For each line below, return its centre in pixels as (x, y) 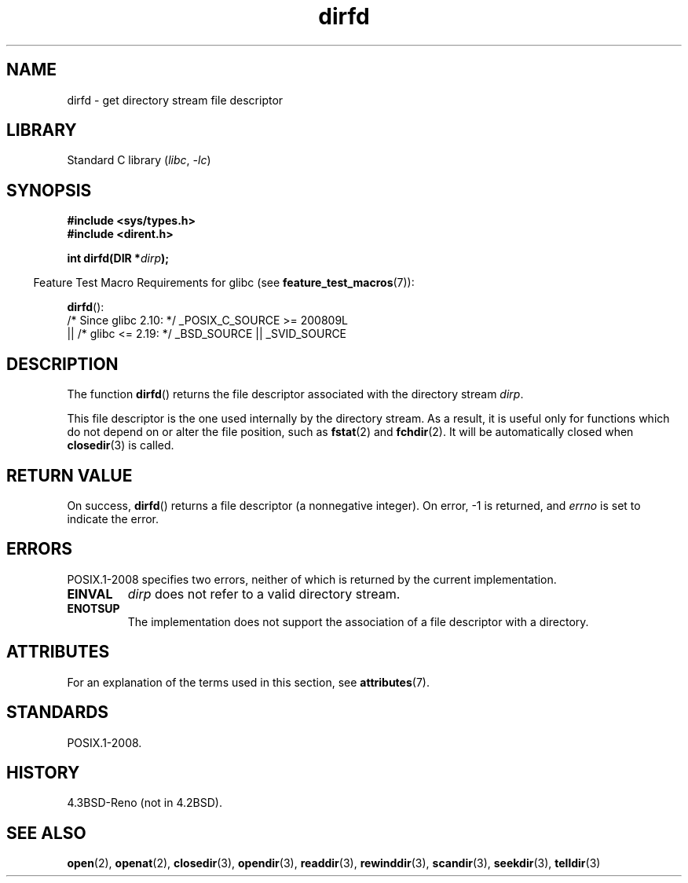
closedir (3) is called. (121, 445)
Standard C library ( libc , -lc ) (139, 160)
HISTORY (43, 772)
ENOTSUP (93, 608)
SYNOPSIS (49, 190)
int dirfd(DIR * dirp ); (118, 258)
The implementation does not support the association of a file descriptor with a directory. (358, 621)
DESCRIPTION (62, 364)
